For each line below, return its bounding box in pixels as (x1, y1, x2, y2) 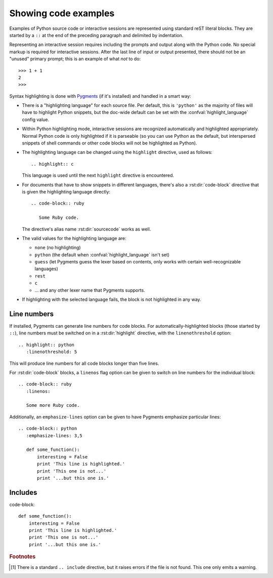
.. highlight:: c (31, 161, 74, 167)
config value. (22, 117, 50, 123)
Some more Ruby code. (26, 403, 80, 408)
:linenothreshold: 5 (26, 349, 77, 355)
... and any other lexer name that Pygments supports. (34, 287, 145, 293)
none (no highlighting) (34, 245, 81, 251)
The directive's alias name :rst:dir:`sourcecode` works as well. (22, 226, 151, 232)
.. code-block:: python (18, 426, 77, 432)
